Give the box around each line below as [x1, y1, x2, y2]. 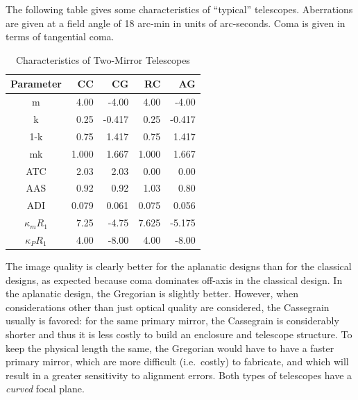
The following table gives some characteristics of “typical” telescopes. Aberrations [6, 2, 353, 16]
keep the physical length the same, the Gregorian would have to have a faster [6, 340, 334, 355]
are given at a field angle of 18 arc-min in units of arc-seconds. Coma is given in [6, 15, 346, 30]
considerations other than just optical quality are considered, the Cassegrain [6, 299, 330, 314]
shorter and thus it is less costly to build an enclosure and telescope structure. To [6, 327, 352, 342]
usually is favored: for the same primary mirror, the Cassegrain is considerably [6, 313, 339, 328]
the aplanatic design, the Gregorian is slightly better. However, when [6, 286, 299, 301]
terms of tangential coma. [6, 29, 114, 44]
